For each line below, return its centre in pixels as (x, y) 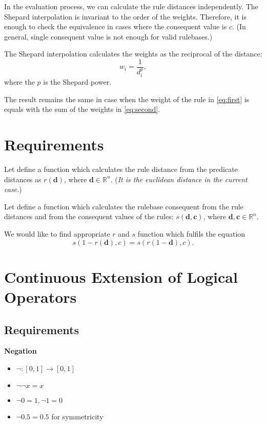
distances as (23, 179)
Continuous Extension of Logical (121, 276)
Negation (21, 351)
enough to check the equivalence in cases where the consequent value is (116, 26)
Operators (40, 296)
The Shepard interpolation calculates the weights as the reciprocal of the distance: (133, 54)
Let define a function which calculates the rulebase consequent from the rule (124, 206)
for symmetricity (77, 416)
